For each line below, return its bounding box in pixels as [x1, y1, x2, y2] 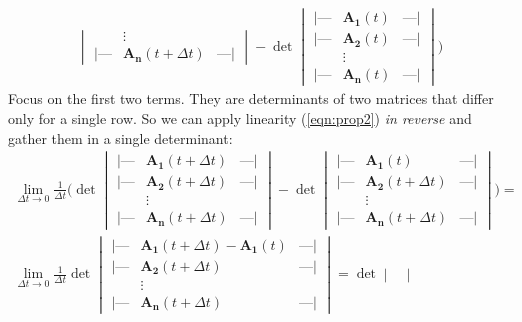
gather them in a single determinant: [8, 127, 233, 148]
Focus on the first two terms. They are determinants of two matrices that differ [8, 88, 494, 109]
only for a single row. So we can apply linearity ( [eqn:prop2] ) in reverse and [8, 107, 472, 128]
